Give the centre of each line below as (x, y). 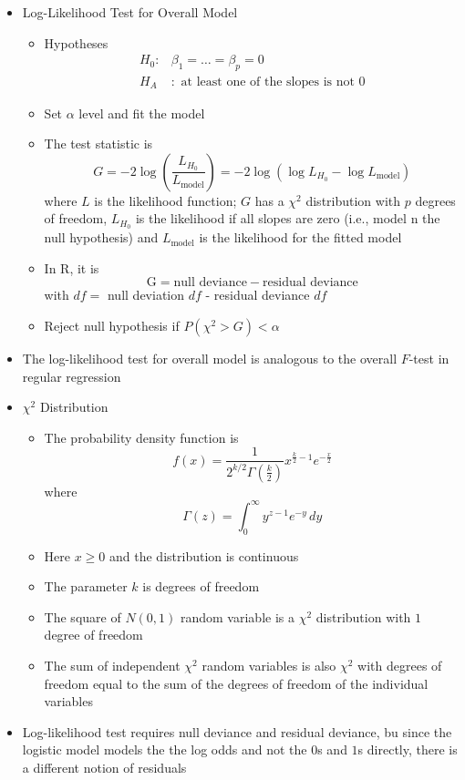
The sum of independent (112, 665)
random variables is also (269, 665)
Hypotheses (76, 42)
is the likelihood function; (165, 200)
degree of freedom (93, 635)
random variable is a (237, 616)
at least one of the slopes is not (268, 82)
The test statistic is (98, 144)
